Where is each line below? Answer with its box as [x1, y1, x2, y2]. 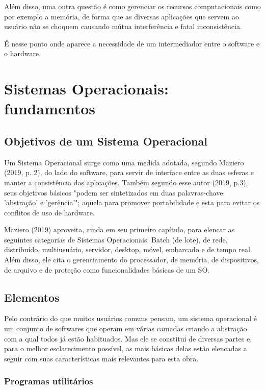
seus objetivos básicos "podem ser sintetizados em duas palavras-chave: [4, 187, 225, 198]
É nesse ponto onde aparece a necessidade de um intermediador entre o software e [4, 38, 260, 48]
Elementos [4, 289, 60, 305]
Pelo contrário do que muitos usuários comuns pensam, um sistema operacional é [4, 313, 257, 324]
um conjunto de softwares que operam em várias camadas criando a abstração [4, 323, 247, 334]
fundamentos [4, 98, 96, 119]
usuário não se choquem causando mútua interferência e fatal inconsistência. [4, 21, 242, 32]
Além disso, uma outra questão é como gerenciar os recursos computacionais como [4, 1, 261, 11]
